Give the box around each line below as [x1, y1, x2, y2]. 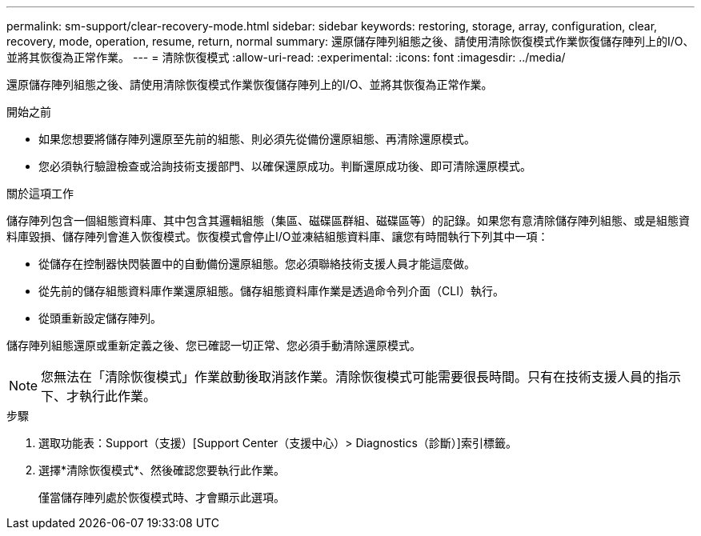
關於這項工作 [6, 186, 74, 200]
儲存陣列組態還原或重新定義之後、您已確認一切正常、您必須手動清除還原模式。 [6, 338, 421, 352]
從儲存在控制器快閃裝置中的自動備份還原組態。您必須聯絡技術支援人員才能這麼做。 [38, 257, 475, 270]
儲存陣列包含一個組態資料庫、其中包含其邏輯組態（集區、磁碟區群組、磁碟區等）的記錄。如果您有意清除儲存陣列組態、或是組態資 [6, 214, 690, 227]
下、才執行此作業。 [41, 388, 157, 404]
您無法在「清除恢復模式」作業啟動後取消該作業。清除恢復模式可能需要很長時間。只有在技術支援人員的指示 [41, 369, 682, 385]
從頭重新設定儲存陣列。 [38, 311, 162, 325]
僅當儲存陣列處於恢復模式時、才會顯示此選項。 [38, 490, 285, 504]
